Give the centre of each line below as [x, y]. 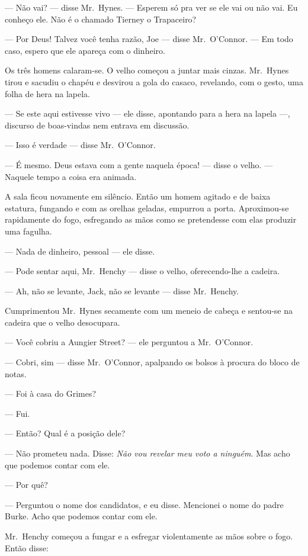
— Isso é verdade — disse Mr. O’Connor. [80, 145]
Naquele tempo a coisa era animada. [71, 176]
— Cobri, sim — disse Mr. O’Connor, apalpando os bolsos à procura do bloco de [152, 362]
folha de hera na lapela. [47, 93]
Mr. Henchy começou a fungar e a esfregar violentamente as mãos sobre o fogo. [149, 536]
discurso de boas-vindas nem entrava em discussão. [97, 125]
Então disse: [27, 547]
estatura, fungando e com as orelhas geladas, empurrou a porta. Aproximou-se [147, 208]
